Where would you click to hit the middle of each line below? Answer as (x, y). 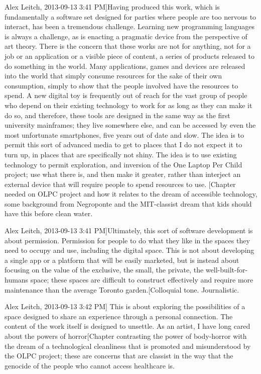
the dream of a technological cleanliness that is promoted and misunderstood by (128, 346)
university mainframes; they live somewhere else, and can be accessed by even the (130, 125)
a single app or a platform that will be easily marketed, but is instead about (122, 260)
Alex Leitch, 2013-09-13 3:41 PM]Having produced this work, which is (112, 7)
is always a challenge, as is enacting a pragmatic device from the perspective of (126, 36)
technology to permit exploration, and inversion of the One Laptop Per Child (123, 164)
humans (17, 280)
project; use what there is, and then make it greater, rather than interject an (123, 174)
